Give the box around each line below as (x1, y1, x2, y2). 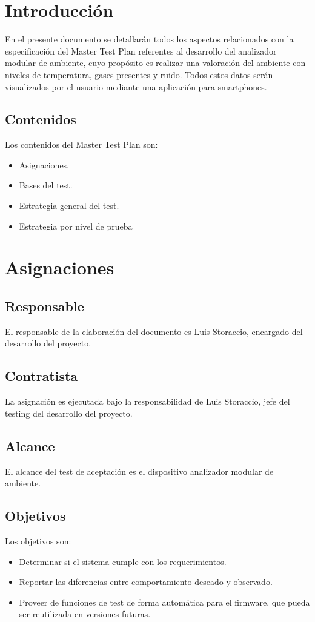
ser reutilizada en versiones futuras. (19, 607, 151, 620)
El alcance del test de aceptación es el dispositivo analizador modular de (5, 465, 274, 477)
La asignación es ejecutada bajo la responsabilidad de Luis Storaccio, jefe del (5, 395, 290, 408)
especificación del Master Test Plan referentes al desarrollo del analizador (5, 44, 277, 57)
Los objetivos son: (5, 535, 71, 548)
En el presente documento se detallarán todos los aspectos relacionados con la (5, 33, 294, 45)
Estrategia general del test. (19, 199, 119, 212)
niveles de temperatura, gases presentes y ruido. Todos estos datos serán (5, 68, 273, 81)
